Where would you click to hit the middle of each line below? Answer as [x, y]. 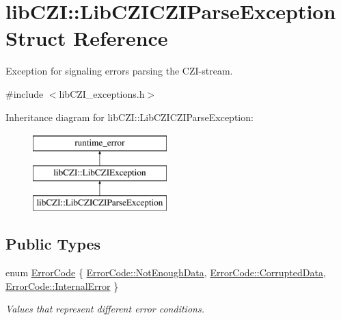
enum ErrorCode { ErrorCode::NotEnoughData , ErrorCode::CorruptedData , [166, 272]
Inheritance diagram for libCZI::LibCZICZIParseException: [129, 117]
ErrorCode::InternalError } [62, 285]
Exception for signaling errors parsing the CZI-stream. [119, 71]
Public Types [53, 244]
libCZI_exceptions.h [102, 93]
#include [25, 93]
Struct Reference [87, 38]
